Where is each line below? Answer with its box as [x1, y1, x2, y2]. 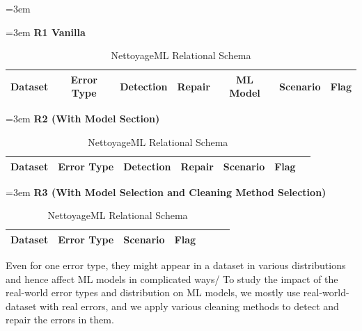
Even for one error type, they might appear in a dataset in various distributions [6, 258, 346, 273]
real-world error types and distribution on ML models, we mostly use [6, 285, 301, 300]
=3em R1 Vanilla [6, 24, 86, 39]
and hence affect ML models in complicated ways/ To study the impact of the [6, 271, 338, 286]
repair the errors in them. [6, 312, 114, 327]
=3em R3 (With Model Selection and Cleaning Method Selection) [6, 184, 326, 199]
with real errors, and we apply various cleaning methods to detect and [40, 298, 339, 313]
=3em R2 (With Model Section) [6, 111, 160, 126]
